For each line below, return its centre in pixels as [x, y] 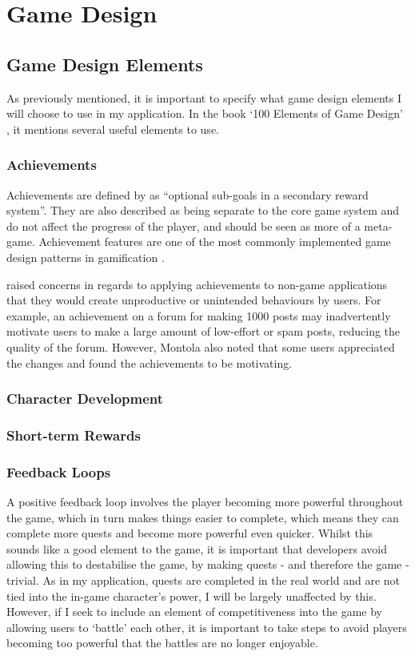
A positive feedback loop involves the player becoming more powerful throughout [205, 502]
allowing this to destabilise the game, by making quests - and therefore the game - [208, 564]
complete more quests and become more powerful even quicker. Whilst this [190, 533]
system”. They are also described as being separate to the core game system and [203, 210]
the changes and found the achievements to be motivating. [150, 362]
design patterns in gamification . [86, 257]
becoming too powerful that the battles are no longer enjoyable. [162, 643]
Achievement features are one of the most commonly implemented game [215, 241]
